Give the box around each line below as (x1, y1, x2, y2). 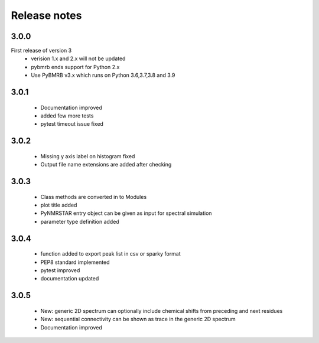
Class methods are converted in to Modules (40, 193, 147, 200)
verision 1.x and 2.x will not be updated (31, 55, 126, 62)
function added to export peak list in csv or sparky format (40, 250, 181, 257)
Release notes (11, 9, 82, 22)
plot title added (40, 201, 77, 209)
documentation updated (40, 275, 99, 282)
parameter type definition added (40, 218, 119, 225)
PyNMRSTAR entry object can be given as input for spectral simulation (40, 210, 212, 217)
